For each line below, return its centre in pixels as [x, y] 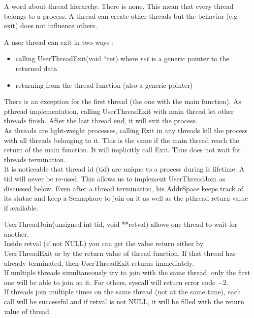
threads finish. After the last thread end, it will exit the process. [101, 121]
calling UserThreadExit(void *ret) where [77, 58]
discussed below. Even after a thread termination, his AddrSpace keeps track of [124, 188]
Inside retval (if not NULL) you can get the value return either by [104, 243]
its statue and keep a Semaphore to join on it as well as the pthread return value [126, 198]
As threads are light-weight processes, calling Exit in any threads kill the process [126, 130]
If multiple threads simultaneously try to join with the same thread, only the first [127, 272]
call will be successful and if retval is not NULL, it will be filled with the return [124, 301]
